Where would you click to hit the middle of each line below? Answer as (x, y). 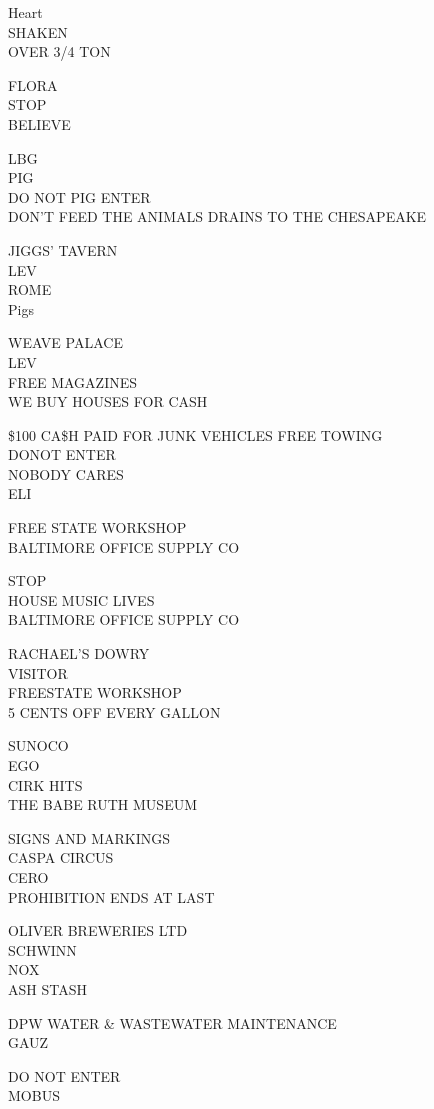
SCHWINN (42, 949)
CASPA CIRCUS (61, 857)
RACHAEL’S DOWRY (79, 653)
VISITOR (38, 672)
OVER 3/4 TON (59, 51)
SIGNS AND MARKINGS (89, 837)
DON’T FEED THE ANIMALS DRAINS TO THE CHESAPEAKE (217, 216)
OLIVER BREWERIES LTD (98, 930)
